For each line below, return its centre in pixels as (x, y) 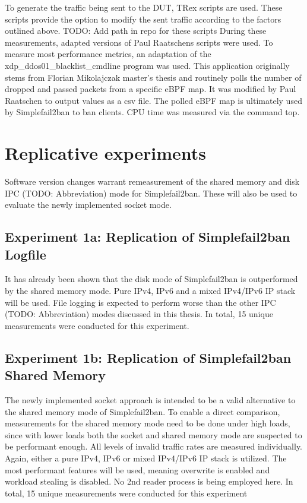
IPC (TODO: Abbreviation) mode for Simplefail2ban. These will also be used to (151, 193)
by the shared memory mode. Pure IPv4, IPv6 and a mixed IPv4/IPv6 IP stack (150, 291)
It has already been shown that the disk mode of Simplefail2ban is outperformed (151, 279)
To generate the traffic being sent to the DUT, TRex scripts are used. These (144, 7)
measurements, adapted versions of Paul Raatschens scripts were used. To (139, 42)
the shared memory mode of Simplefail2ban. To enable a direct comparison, (143, 411)
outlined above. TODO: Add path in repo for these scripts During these (136, 31)
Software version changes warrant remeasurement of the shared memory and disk (152, 181)
